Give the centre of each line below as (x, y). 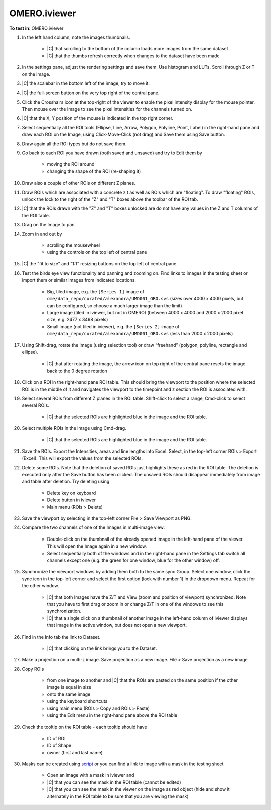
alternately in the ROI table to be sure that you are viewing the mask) (118, 796)
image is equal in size (69, 687)
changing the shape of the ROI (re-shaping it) (94, 171)
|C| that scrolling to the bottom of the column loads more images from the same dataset (138, 49)
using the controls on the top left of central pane (97, 252)
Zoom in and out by (42, 234)
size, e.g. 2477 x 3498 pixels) (78, 320)
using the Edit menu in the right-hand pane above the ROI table (112, 715)
